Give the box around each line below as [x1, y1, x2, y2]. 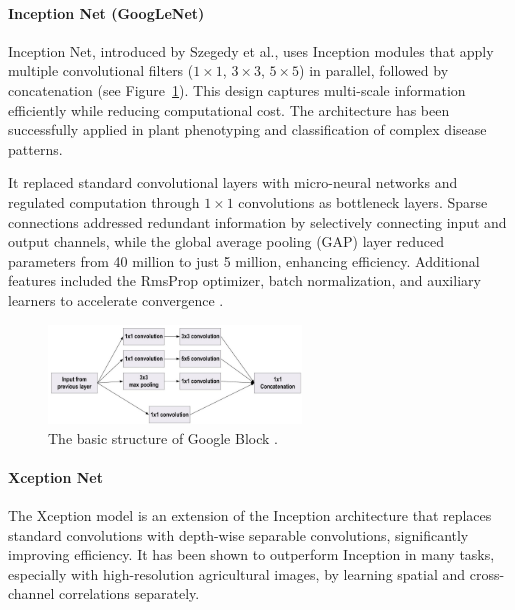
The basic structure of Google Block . [48, 427, 278, 448]
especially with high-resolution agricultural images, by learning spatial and [8, 563, 466, 584]
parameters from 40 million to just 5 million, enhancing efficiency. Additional [8, 250, 480, 271]
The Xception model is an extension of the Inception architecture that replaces [8, 505, 492, 526]
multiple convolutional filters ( [8, 60, 194, 81]
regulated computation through [8, 191, 200, 212]
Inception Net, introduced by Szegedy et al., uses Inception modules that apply [8, 40, 494, 61]
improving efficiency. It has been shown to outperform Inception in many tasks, [8, 544, 495, 565]
